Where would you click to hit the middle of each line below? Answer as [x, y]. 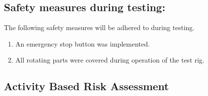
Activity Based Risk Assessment [87, 86]
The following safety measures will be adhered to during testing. [99, 27]
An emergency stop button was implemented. [82, 43]
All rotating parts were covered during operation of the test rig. [110, 60]
